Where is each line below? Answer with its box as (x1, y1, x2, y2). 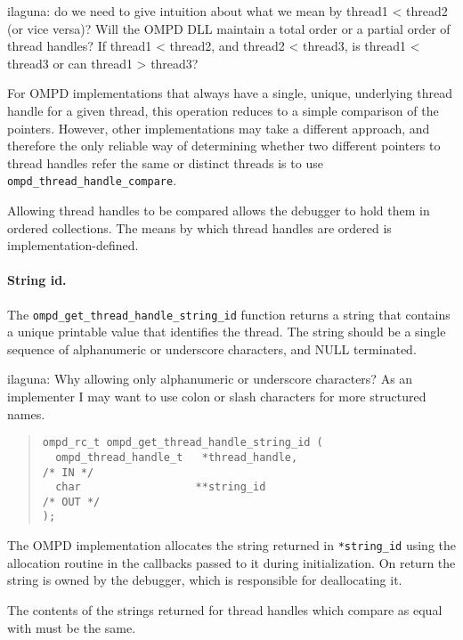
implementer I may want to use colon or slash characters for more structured (7, 387, 426, 406)
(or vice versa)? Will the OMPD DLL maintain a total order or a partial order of (7, 19, 451, 37)
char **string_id (55, 481, 266, 494)
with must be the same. (7, 618, 136, 636)
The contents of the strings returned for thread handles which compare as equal (7, 600, 443, 619)
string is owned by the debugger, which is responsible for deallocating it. (7, 571, 402, 589)
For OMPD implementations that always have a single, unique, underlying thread (7, 84, 452, 102)
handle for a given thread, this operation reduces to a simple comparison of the (7, 101, 439, 119)
